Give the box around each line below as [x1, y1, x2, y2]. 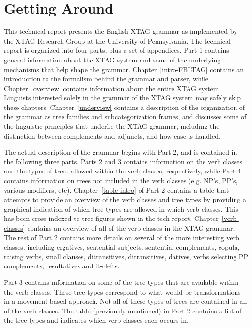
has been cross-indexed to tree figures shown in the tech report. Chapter [4, 213, 219, 223]
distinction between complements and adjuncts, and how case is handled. [4, 130, 220, 141]
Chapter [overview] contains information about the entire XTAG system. [4, 83, 221, 93]
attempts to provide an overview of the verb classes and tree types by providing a [4, 194, 246, 204]
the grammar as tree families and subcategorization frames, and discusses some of [4, 111, 247, 122]
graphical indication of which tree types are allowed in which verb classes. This [4, 203, 238, 214]
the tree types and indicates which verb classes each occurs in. [4, 315, 189, 325]
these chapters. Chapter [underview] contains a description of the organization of [4, 102, 245, 112]
